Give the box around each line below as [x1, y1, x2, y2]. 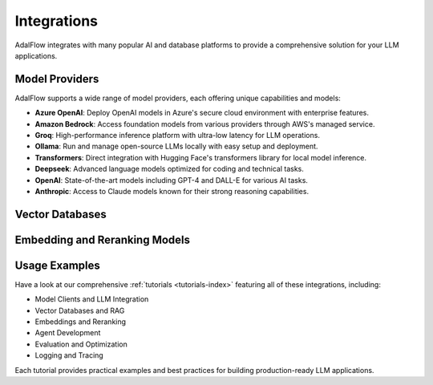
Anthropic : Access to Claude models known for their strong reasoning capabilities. [34, 186, 309, 196]
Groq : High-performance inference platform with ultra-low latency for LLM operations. [34, 131, 321, 140]
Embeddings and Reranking [34, 317, 127, 326]
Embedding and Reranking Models [14, 233, 191, 246]
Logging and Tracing [34, 351, 103, 360]
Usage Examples [14, 258, 100, 272]
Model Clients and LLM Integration [34, 294, 149, 304]
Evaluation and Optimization [34, 339, 127, 349]
